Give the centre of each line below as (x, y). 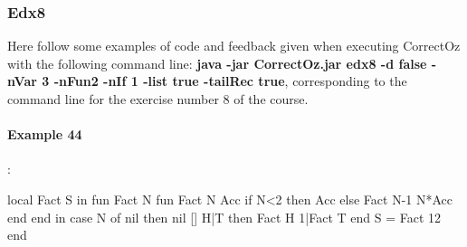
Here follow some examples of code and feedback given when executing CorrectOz (234, 46)
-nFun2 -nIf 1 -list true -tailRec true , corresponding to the (230, 81)
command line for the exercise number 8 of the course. (158, 99)
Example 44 (45, 134)
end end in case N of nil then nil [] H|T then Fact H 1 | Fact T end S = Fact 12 (224, 217)
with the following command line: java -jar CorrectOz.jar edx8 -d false (217, 63)
